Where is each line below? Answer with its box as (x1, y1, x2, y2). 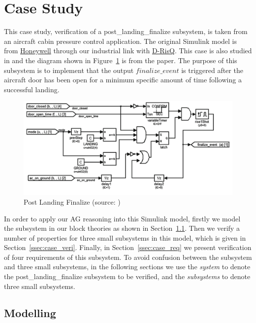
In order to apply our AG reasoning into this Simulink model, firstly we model (4, 213, 241, 223)
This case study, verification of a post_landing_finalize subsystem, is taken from (4, 26, 248, 36)
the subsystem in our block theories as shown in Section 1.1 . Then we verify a (4, 223, 240, 233)
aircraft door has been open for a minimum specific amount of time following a (4, 74, 242, 85)
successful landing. (4, 84, 60, 94)
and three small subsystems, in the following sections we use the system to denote (4, 261, 251, 272)
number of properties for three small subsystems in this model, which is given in (4, 232, 246, 243)
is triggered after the (181, 65, 243, 75)
